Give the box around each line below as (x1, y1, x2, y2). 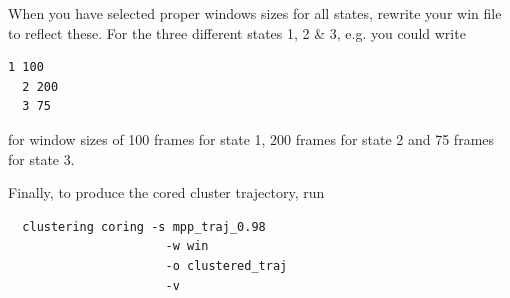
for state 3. (8, 148, 75, 169)
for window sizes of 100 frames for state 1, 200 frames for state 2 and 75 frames (8, 128, 495, 149)
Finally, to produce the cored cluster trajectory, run (8, 182, 325, 203)
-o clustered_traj (165, 258, 288, 273)
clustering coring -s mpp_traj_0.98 (22, 219, 266, 234)
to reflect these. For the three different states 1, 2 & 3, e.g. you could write (8, 22, 466, 43)
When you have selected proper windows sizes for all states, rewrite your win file (8, 3, 502, 23)
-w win (165, 239, 209, 254)
